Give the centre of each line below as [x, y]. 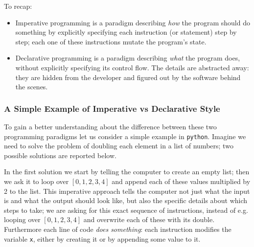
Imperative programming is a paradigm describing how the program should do [133, 22]
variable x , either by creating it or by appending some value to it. [102, 238]
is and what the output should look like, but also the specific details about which [126, 200]
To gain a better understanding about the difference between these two [110, 126]
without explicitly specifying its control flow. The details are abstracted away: [132, 67]
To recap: [18, 6]
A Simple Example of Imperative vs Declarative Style [112, 108]
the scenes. [32, 87]
